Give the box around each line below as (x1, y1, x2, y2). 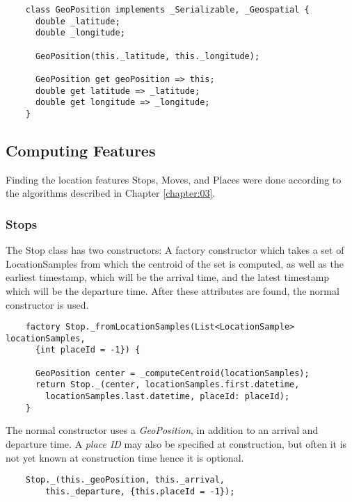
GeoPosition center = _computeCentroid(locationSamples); (35, 368, 310, 378)
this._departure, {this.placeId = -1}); (45, 486, 235, 496)
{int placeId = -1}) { (35, 345, 141, 355)
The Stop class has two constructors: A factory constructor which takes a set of (6, 243, 344, 257)
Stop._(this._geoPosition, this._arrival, (25, 475, 225, 485)
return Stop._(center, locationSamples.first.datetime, (35, 380, 300, 390)
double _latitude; (35, 16, 120, 26)
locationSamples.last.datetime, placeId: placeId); (45, 391, 290, 402)
